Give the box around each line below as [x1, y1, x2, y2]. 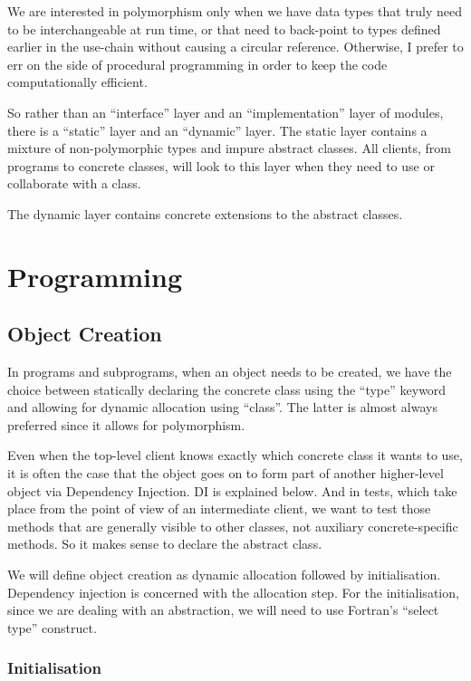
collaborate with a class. [7, 174, 141, 193]
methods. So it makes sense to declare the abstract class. [7, 534, 322, 553]
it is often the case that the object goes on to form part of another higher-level [7, 464, 444, 483]
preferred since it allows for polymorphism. [7, 415, 245, 434]
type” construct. [7, 618, 97, 637]
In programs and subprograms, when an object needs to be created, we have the [7, 362, 452, 381]
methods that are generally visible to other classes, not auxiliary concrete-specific [7, 516, 458, 535]
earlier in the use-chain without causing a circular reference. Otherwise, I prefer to [7, 37, 464, 56]
